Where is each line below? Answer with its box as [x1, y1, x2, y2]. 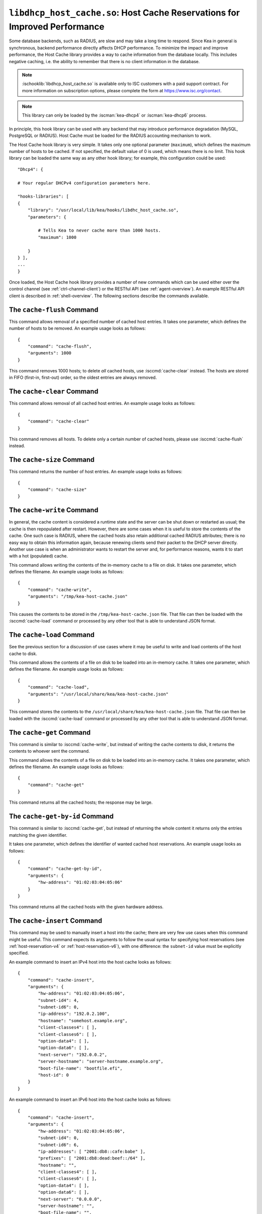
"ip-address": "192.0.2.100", [38, 1011, 110, 1017]
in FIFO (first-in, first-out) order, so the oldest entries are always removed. [9, 374, 157, 381]
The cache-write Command [9, 506, 98, 514]
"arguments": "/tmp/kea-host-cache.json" [27, 594, 128, 599]
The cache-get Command [9, 728, 91, 737]
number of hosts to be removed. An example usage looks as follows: [9, 325, 146, 331]
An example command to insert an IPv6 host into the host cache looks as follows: [9, 1096, 172, 1102]
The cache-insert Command [9, 917, 102, 925]
